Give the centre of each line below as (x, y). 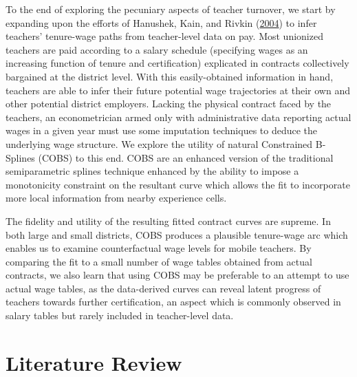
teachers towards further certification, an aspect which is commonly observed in (173, 302)
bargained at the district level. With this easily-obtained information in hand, (170, 76)
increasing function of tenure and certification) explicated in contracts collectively (177, 63)
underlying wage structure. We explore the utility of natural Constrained (159, 143)
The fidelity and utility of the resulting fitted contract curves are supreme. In (168, 220)
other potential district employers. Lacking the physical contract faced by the (169, 104)
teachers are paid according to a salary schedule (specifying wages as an (157, 49)
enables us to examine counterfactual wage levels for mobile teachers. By (159, 248)
